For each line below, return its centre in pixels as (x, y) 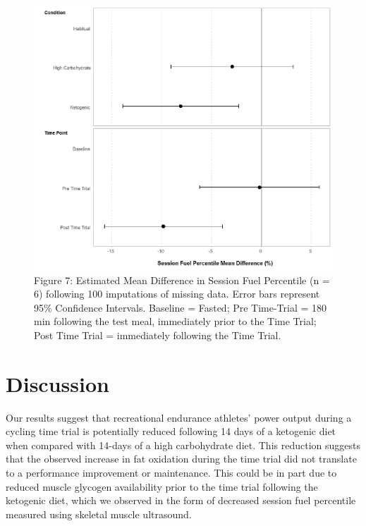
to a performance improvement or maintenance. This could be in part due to (171, 473)
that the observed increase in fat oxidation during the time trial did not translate (181, 459)
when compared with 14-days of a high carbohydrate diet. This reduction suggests (183, 445)
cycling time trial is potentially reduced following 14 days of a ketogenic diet (171, 431)
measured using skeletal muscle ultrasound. (99, 514)
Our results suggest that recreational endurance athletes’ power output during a (179, 417)
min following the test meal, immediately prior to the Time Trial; (175, 321)
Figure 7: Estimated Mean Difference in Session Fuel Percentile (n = (182, 280)
